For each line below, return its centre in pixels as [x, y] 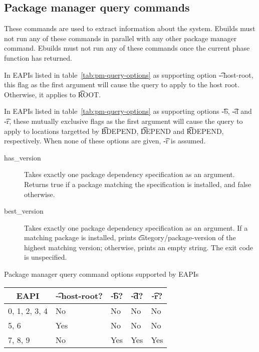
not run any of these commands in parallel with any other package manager [120, 38]
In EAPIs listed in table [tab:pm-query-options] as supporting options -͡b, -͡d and [128, 111]
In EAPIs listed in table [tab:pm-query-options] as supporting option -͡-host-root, [129, 74]
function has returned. [38, 57]
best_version [24, 211]
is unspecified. [46, 257]
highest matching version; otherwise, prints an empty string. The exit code [139, 247]
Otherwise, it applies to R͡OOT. [53, 94]
